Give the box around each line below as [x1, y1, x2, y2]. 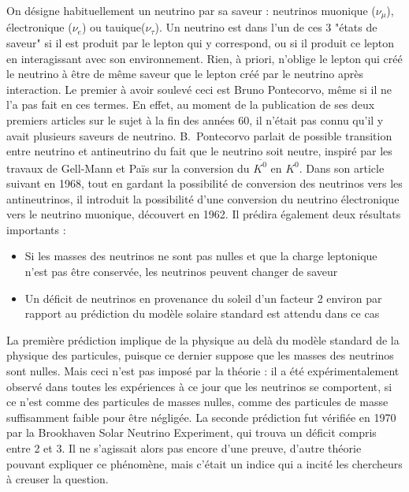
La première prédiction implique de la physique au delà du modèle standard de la [6, 331, 400, 348]
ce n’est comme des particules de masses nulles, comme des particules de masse [6, 393, 389, 410]
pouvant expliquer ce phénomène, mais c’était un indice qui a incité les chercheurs [6, 455, 403, 471]
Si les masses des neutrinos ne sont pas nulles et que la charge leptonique [24, 248, 377, 264]
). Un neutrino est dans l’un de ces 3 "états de [154, 19, 377, 35]
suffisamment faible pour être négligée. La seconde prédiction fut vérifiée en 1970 [6, 408, 396, 425]
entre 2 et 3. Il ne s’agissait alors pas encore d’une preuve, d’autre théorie [6, 440, 362, 457]
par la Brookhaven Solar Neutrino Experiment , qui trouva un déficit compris [6, 424, 377, 441]
